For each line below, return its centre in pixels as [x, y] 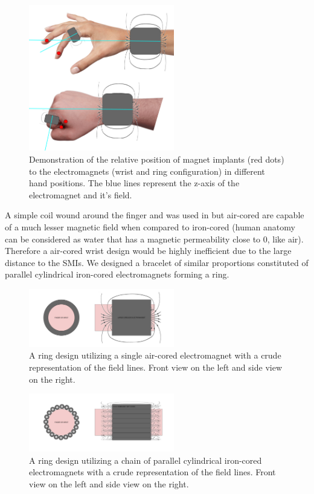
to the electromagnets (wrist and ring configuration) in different [147, 171]
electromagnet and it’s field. [81, 194]
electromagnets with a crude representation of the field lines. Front [152, 472]
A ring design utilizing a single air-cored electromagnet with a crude [155, 355]
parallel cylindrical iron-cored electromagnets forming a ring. [117, 274]
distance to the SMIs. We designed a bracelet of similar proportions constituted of [157, 262]
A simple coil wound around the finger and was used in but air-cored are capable [155, 215]
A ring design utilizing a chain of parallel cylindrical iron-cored [146, 460]
